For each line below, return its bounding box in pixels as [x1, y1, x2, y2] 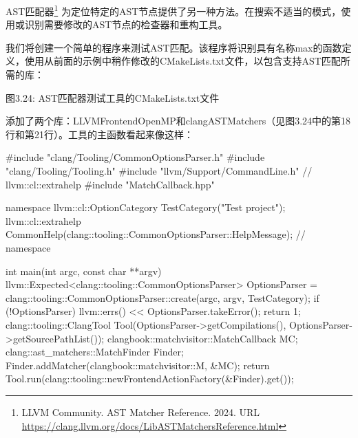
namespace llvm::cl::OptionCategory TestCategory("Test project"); [6, 200, 286, 215]
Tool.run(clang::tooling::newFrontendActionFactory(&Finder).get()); [6, 371, 294, 386]
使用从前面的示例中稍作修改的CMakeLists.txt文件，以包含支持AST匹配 [24, 54, 341, 68]
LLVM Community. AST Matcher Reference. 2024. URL [21, 404, 260, 419]
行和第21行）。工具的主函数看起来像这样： [6, 127, 193, 141]
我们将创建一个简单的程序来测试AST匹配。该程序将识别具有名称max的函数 [6, 40, 342, 54]
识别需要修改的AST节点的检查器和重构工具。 [24, 17, 228, 32]
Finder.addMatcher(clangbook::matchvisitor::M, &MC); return [6, 358, 270, 372]
